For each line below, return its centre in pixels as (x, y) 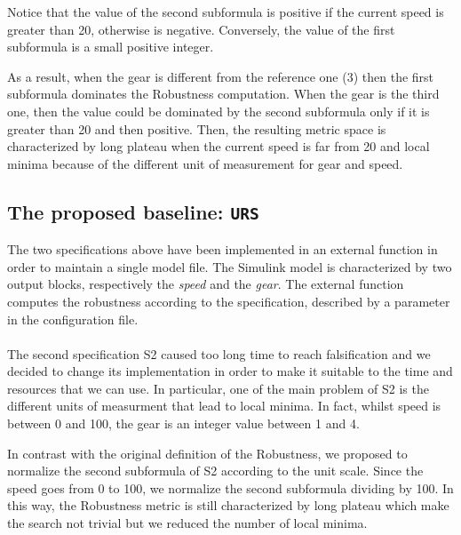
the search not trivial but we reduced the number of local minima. (187, 523)
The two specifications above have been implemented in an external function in (223, 249)
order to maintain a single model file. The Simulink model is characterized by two (230, 266)
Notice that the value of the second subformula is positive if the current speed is (226, 12)
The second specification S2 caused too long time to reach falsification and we (219, 353)
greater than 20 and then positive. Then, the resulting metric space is (197, 128)
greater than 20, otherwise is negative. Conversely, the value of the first (201, 29)
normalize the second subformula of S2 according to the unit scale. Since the (215, 471)
